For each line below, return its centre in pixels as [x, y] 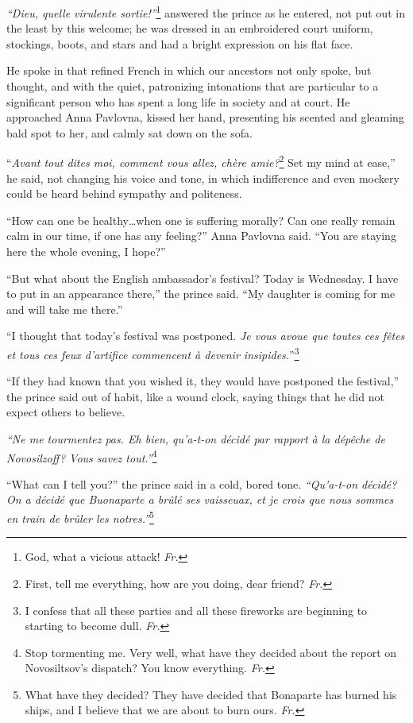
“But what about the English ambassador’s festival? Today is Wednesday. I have [203, 278]
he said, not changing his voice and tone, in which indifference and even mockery [203, 178]
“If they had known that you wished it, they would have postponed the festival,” [203, 381]
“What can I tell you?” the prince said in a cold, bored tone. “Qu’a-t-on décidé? [202, 483]
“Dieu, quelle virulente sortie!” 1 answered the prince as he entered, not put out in [206, 12]
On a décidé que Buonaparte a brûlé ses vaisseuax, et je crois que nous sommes [200, 499]
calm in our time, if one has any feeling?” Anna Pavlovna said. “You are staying [201, 236]
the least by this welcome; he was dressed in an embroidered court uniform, [190, 28]
